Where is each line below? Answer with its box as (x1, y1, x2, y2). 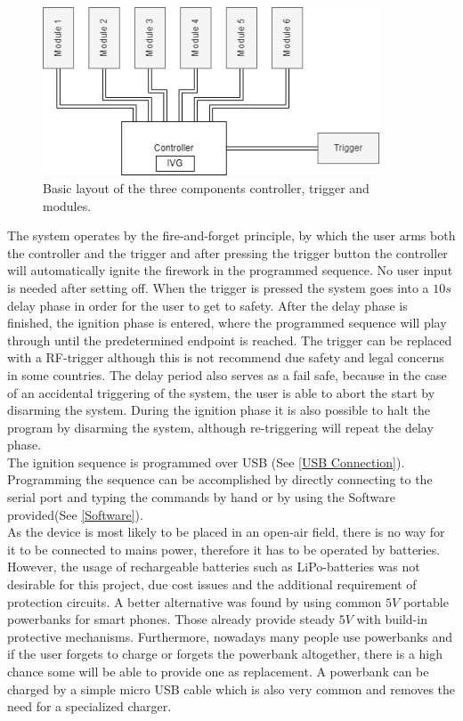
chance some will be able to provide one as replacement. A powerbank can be (7, 662, 429, 681)
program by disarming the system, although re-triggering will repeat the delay (7, 417, 434, 436)
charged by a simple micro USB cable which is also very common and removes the (7, 679, 456, 698)
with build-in (356, 610, 427, 628)
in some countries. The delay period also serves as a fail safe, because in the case (7, 365, 447, 384)
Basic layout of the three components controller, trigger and (43, 178, 370, 197)
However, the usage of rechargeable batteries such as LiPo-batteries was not (7, 557, 420, 576)
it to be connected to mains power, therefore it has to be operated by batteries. (7, 539, 441, 558)
